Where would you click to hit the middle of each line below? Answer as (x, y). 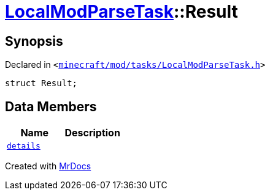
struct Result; (41, 83)
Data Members (51, 106)
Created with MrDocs (48, 166)
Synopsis (34, 41)
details (24, 146)
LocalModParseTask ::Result (121, 12)
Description (92, 133)
